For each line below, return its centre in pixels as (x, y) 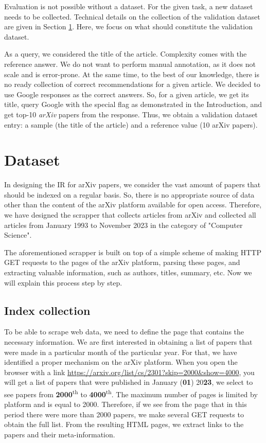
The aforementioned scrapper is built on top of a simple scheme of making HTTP (133, 252)
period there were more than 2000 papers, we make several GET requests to (124, 414)
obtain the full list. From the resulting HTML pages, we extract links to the (124, 424)
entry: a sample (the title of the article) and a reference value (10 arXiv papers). (131, 124)
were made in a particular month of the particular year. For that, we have (121, 352)
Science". (18, 235)
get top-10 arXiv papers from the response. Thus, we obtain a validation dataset (131, 114)
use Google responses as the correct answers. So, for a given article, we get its (127, 94)
